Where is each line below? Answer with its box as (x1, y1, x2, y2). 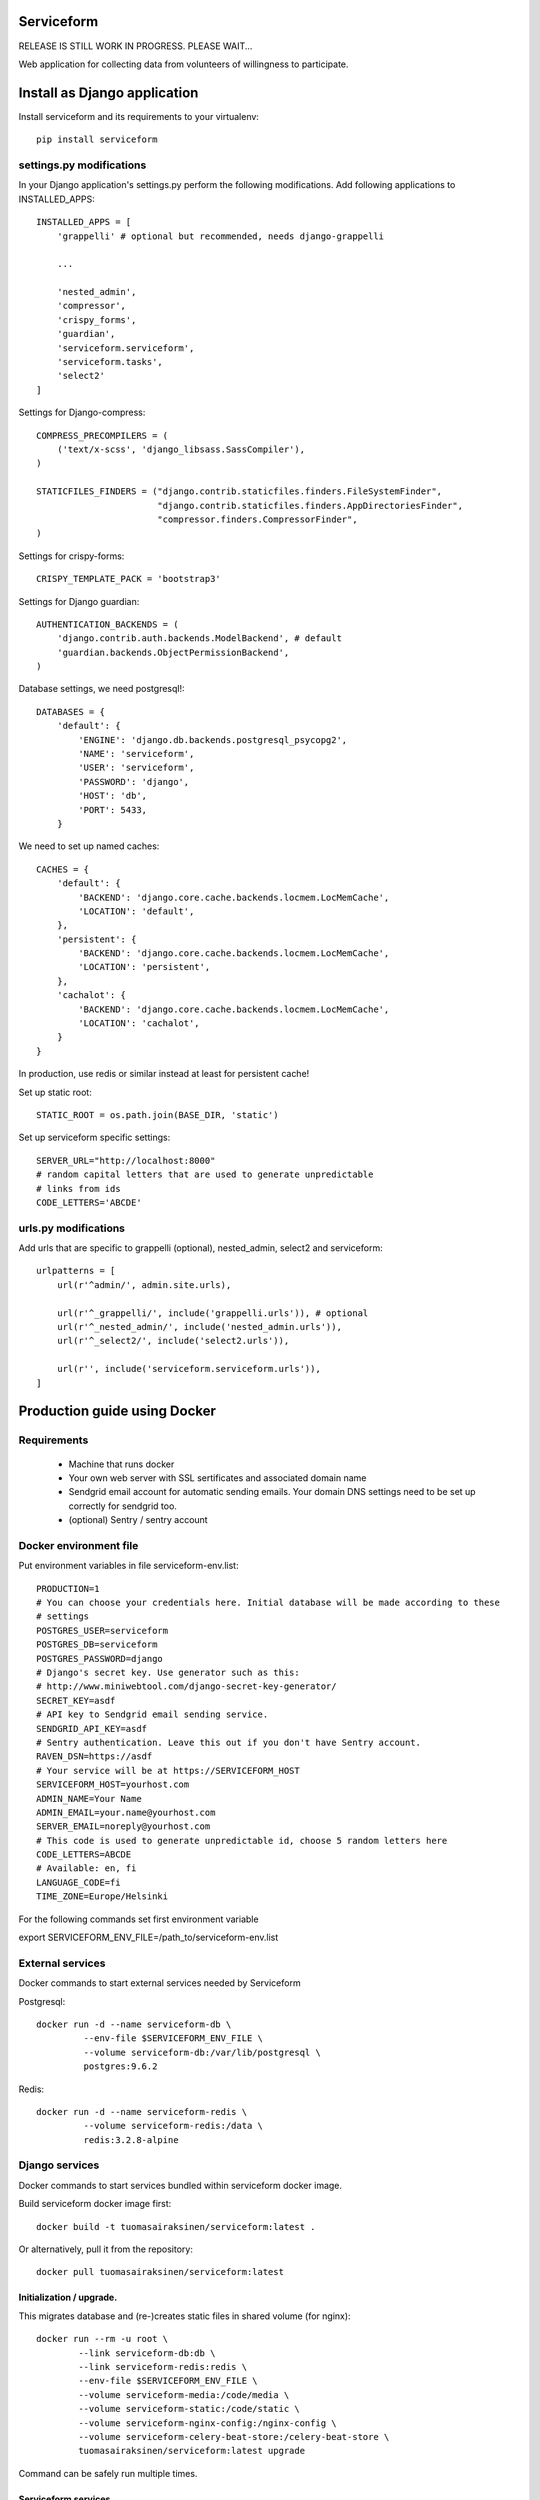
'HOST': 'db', (78, 790, 148, 802)
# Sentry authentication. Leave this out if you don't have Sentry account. (36, 1736, 422, 1748)
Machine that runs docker (68, 1458, 175, 1470)
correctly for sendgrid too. (68, 1500, 177, 1512)
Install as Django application (18, 84, 199, 101)
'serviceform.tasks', (56, 356, 164, 368)
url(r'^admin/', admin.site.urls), (56, 1279, 232, 1290)
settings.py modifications (18, 158, 147, 172)
